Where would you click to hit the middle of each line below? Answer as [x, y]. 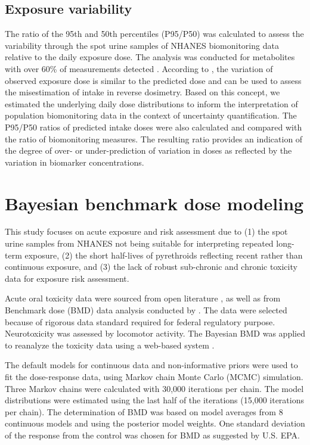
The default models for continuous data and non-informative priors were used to [151, 365]
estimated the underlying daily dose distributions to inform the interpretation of [151, 103]
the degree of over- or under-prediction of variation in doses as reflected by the [148, 150]
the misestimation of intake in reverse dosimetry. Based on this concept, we [142, 92]
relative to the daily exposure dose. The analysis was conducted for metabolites [150, 57]
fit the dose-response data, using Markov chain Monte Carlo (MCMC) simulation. [154, 376]
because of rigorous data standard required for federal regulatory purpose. [140, 321]
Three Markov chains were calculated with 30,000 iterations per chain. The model [154, 388]
